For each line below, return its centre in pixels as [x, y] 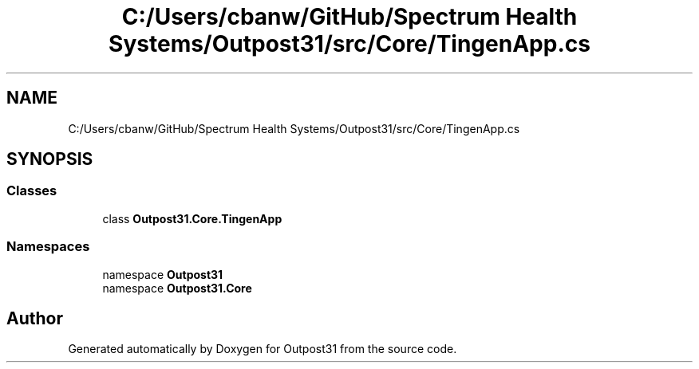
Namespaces [48, 247]
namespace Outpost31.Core [177, 288]
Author [35, 318]
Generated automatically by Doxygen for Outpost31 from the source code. [263, 349]
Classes [32, 191]
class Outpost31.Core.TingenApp [192, 218]
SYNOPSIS [50, 159]
